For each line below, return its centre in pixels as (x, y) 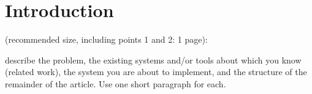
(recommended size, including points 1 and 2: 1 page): (106, 39)
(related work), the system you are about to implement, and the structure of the (156, 72)
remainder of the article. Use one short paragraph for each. (116, 83)
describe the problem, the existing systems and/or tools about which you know (153, 60)
